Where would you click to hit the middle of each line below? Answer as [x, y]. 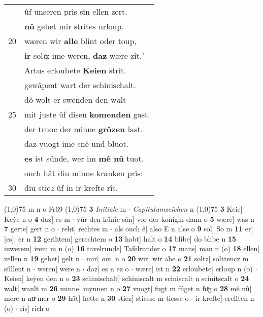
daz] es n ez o [108, 268]
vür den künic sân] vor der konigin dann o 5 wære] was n [166, 219]
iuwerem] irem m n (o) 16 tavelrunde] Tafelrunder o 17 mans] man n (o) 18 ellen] [132, 248]
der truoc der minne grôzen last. [84, 129]
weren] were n [59, 268]
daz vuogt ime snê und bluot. [77, 144]
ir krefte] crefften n [225, 298]
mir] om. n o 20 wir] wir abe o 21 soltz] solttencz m [167, 258]
